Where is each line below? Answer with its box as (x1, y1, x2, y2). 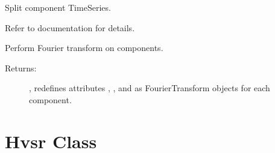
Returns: (5, 61, 37, 74)
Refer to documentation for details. (5, 21, 135, 34)
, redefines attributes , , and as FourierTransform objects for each (29, 82, 270, 94)
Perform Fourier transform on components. (5, 41, 163, 54)
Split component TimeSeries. (5, 1, 111, 13)
